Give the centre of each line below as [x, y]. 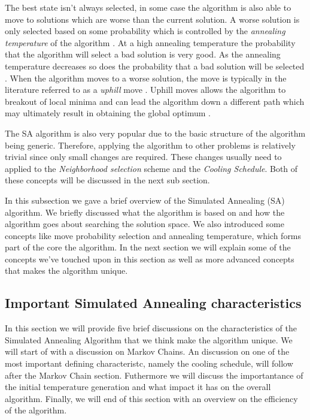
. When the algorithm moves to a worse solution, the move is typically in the [146, 78]
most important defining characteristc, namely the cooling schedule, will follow [149, 363]
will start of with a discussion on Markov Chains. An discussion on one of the [147, 351]
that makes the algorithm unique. [66, 271]
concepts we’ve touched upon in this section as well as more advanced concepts [150, 259]
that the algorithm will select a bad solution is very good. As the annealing [143, 54]
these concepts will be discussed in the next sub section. [107, 180]
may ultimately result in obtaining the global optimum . [108, 113]
